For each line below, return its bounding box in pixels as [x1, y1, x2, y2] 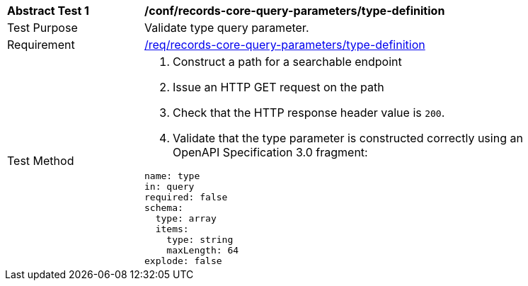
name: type [144, 171, 200, 181]
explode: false [144, 256, 222, 266]
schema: [144, 202, 183, 213]
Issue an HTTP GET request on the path [173, 80, 384, 94]
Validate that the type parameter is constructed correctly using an [173, 131, 523, 145]
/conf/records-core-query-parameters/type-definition [144, 4, 445, 18]
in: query [144, 181, 195, 192]
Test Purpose [7, 21, 78, 35]
